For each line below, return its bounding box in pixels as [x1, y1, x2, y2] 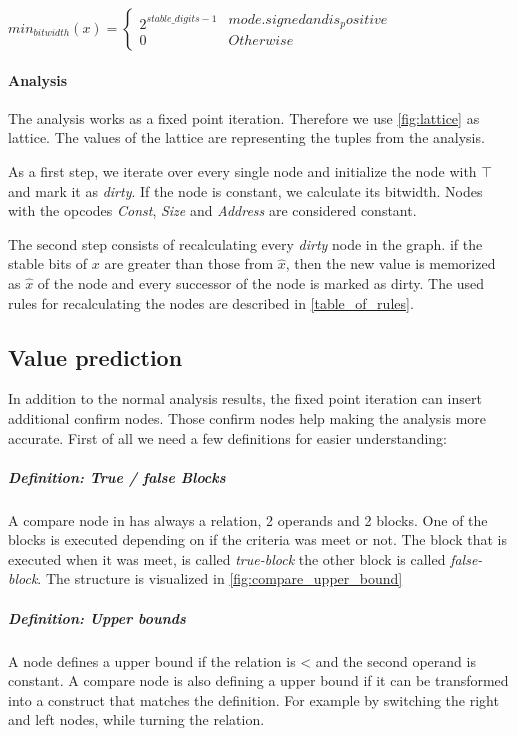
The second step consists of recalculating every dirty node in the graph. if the [8, 233, 483, 254]
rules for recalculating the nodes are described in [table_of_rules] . [8, 292, 414, 313]
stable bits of [8, 253, 88, 274]
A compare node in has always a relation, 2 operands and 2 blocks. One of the [8, 509, 488, 530]
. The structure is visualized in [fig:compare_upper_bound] [37, 568, 403, 589]
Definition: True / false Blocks [8, 466, 226, 487]
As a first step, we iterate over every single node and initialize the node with [8, 160, 477, 181]
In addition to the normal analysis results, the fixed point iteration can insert [8, 388, 482, 409]
